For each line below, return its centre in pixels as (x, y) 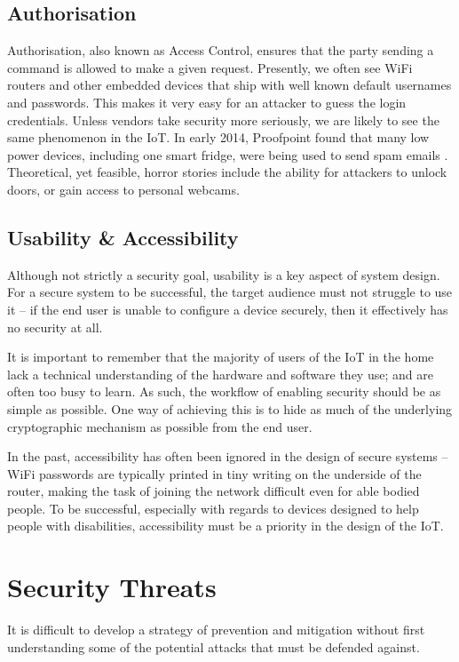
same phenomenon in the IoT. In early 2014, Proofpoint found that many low (218, 137)
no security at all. (55, 327)
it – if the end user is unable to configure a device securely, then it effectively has (228, 309)
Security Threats (112, 587)
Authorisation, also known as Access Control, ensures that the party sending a (221, 50)
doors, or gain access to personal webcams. (123, 189)
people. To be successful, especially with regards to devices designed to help (213, 508)
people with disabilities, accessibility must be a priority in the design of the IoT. (226, 526)
